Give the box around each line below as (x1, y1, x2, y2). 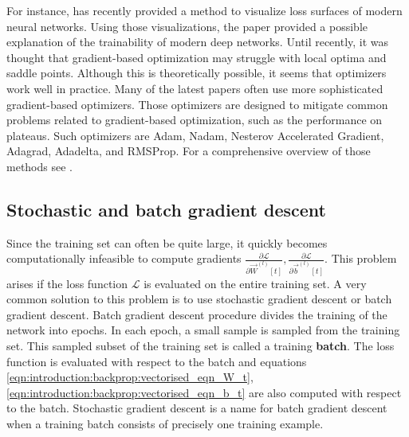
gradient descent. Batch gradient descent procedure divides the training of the (6, 306, 387, 322)
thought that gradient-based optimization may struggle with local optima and (6, 49, 387, 65)
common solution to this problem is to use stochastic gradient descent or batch (6, 291, 392, 307)
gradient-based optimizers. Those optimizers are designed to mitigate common (6, 96, 388, 112)
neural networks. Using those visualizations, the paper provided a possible (6, 18, 368, 34)
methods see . (6, 158, 73, 174)
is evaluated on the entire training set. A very (144, 275, 367, 291)
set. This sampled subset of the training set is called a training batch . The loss (6, 337, 395, 353)
